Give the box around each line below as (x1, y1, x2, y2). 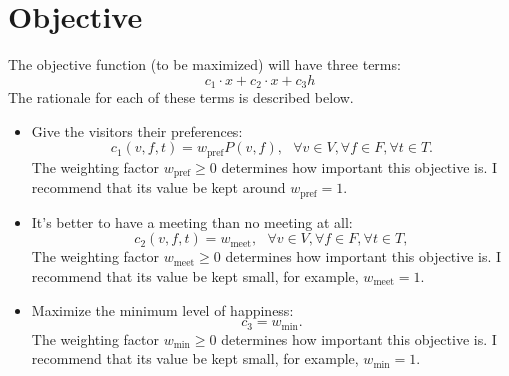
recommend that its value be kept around (31, 177, 286, 198)
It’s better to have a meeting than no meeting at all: (31, 211, 353, 232)
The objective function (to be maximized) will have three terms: (8, 54, 401, 75)
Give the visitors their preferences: (31, 120, 243, 141)
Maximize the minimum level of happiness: (31, 299, 294, 320)
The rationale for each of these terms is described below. (8, 87, 354, 108)
